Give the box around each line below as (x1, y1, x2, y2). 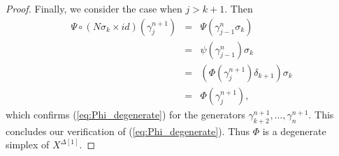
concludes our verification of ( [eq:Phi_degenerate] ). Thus (6, 123, 250, 138)
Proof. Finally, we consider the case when (6, 1, 182, 15)
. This (308, 107, 334, 121)
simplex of (6, 137, 50, 152)
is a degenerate (262, 123, 326, 138)
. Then (224, 1, 253, 15)
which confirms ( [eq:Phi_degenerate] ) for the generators (6, 107, 245, 121)
